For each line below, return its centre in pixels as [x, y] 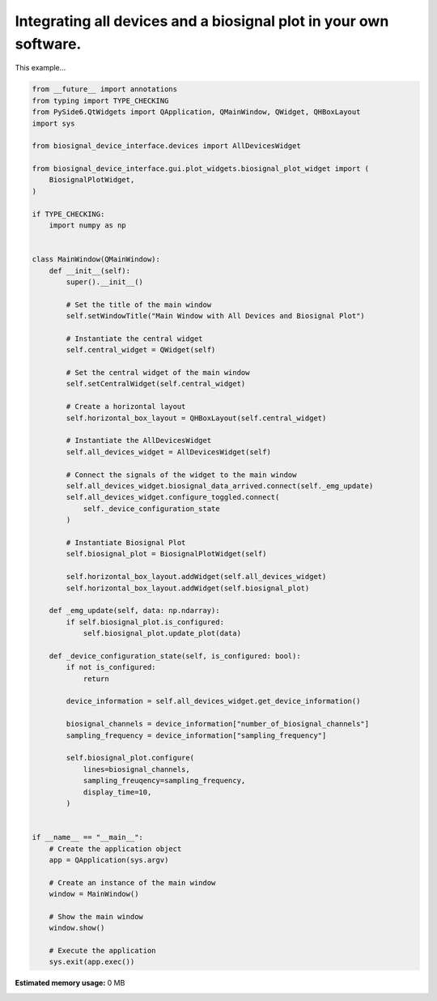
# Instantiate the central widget [134, 339]
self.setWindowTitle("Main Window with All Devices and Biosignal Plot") [216, 316]
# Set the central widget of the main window [158, 373]
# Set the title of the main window [139, 305]
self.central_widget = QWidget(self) [141, 350]
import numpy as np [88, 226]
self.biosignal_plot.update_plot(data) [162, 633]
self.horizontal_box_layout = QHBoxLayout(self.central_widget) [196, 418]
